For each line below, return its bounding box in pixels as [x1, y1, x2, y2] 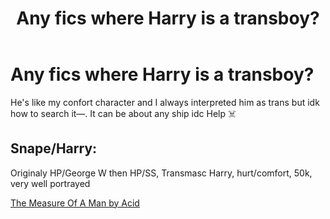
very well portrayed [10, 177, 91, 189]
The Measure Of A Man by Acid [10, 197, 140, 209]
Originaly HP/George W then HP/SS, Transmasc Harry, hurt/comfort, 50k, [10, 167, 313, 179]
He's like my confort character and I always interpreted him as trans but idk [10, 96, 320, 108]
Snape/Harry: [10, 140, 98, 157]
